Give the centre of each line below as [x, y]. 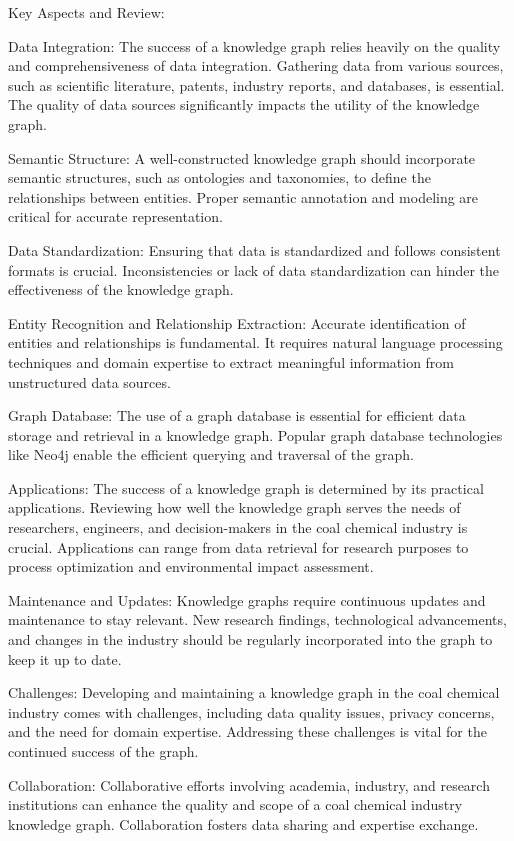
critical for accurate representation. [115, 216]
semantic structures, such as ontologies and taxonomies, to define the [219, 177]
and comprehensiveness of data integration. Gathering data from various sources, [256, 65]
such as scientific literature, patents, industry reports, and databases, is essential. [256, 84]
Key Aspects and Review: [86, 12]
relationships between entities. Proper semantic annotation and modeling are [243, 196]
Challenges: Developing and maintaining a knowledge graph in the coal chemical [254, 692]
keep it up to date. [65, 658]
